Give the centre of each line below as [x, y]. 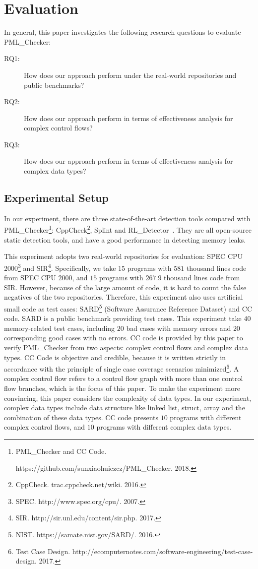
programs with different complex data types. [164, 427]
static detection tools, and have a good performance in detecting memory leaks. [125, 239]
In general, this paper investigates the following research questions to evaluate [123, 32]
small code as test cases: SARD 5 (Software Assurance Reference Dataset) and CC [128, 308]
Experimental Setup [56, 198]
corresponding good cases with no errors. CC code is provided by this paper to [124, 338]
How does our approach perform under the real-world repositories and [130, 75]
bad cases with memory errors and [179, 328]
